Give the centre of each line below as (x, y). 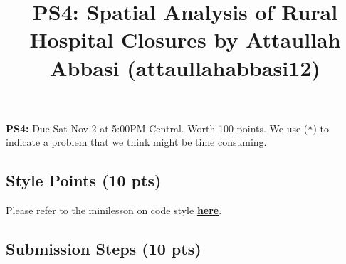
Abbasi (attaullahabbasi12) (185, 67)
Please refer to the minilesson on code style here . (114, 210)
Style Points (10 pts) (84, 180)
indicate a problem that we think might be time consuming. (136, 142)
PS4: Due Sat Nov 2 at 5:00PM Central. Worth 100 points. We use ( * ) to (168, 128)
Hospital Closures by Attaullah (185, 39)
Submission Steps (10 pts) (104, 249)
